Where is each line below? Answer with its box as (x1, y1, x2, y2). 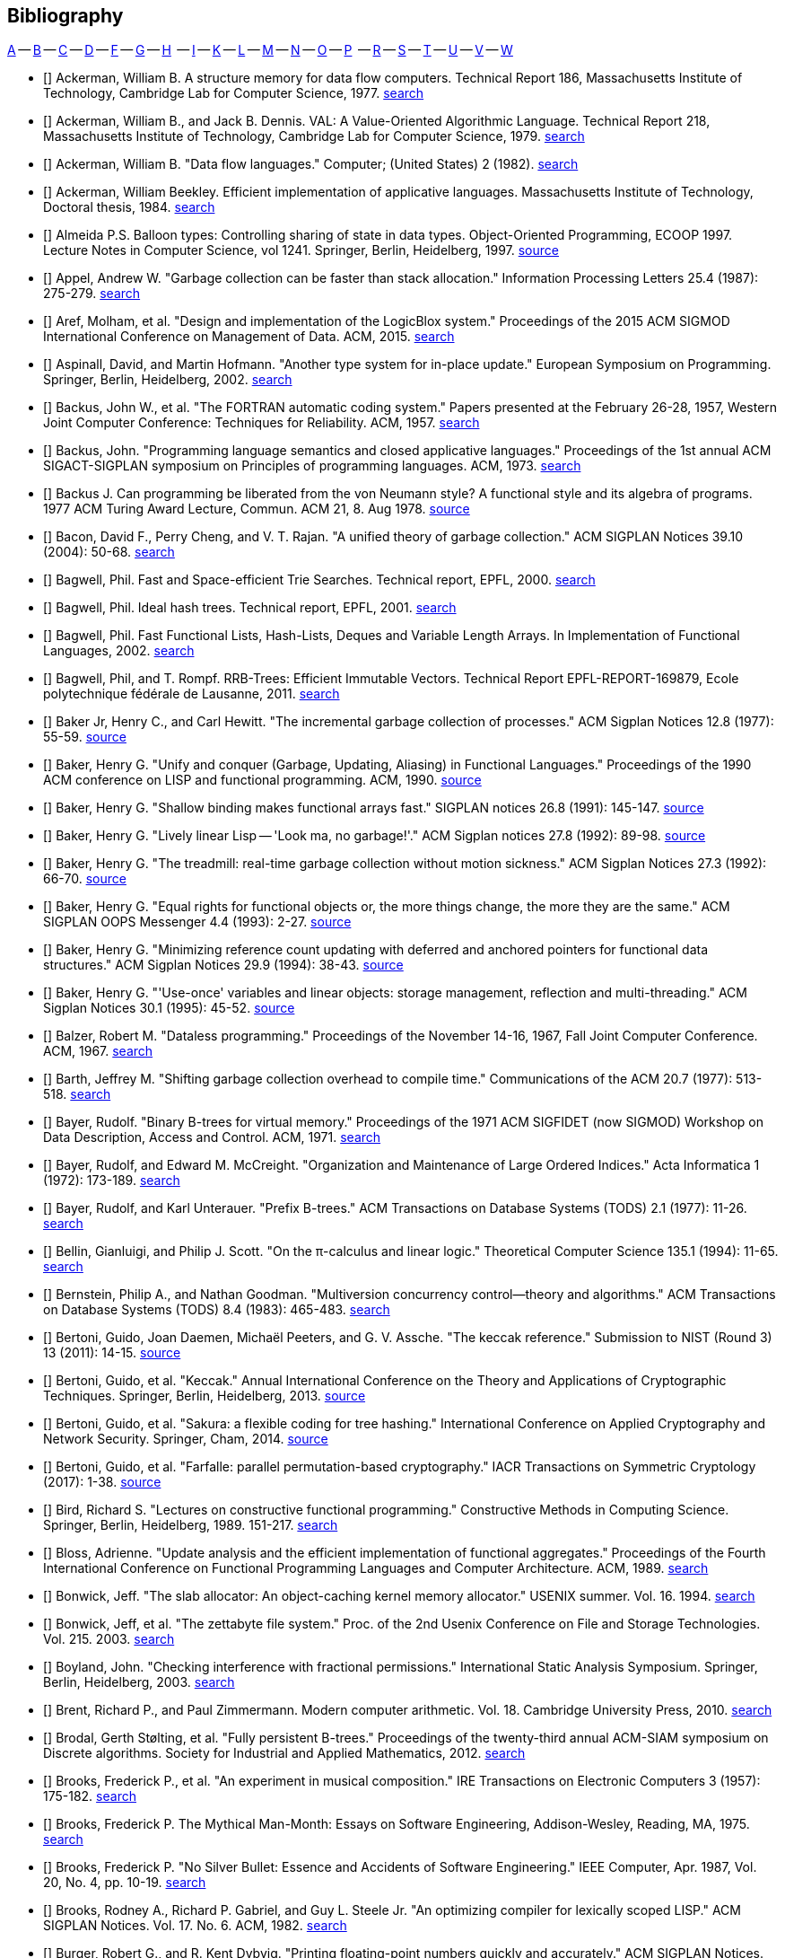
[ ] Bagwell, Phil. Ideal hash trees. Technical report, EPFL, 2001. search (43, 600, 457, 616)
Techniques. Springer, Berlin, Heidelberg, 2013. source (43, 1388, 366, 1404)
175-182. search (43, 1788, 136, 1804)
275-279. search (43, 285, 141, 302)
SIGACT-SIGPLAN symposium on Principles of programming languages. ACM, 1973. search (43, 458, 581, 474)
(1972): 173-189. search (43, 1172, 180, 1189)
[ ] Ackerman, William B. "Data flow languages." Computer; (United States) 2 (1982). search (43, 156, 579, 172)
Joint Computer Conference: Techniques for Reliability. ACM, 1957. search (43, 415, 480, 431)
